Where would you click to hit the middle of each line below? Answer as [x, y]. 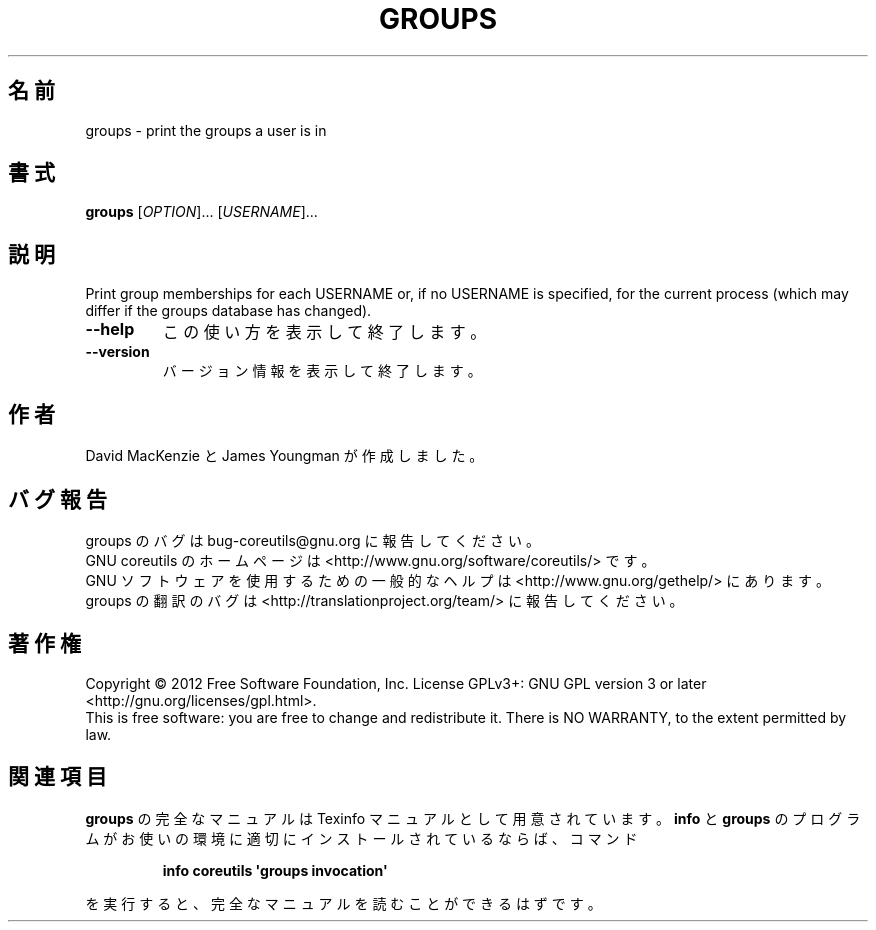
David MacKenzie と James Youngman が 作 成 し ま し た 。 [284, 456]
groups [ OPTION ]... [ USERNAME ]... [201, 212]
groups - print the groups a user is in [206, 130]
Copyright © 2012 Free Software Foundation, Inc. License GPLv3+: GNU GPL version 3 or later [396, 683]
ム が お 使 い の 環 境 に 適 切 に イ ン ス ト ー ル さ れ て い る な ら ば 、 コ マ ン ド [361, 838]
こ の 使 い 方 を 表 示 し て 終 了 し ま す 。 [324, 332]
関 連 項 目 [57, 777]
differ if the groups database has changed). [228, 311]
